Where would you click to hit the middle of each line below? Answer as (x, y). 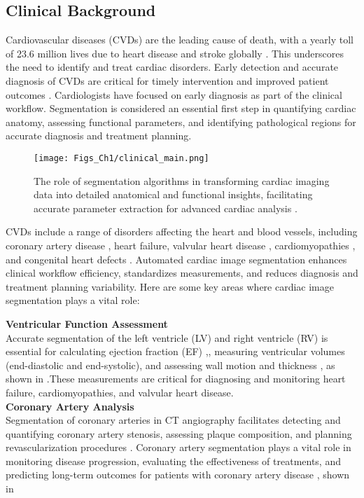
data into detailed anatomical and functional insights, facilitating (173, 194)
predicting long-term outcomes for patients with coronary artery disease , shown (178, 475)
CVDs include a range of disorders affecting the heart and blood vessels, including (182, 231)
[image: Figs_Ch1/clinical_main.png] (121, 158)
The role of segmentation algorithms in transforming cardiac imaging (182, 180)
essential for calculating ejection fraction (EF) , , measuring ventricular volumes (175, 351)
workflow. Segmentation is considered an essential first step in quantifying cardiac (181, 108)
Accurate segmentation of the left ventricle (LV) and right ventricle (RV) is (167, 337)
